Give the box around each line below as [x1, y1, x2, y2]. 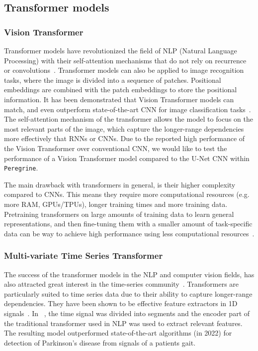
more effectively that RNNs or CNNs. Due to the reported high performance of [4, 133, 245, 144]
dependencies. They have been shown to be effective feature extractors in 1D [4, 298, 238, 309]
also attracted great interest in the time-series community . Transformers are [4, 279, 239, 289]
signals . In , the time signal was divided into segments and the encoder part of [4, 308, 250, 318]
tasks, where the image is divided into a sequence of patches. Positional [4, 74, 221, 85]
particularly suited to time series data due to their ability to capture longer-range [4, 288, 253, 299]
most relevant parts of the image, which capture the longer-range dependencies [4, 123, 244, 134]
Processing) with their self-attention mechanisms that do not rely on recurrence [4, 55, 247, 65]
